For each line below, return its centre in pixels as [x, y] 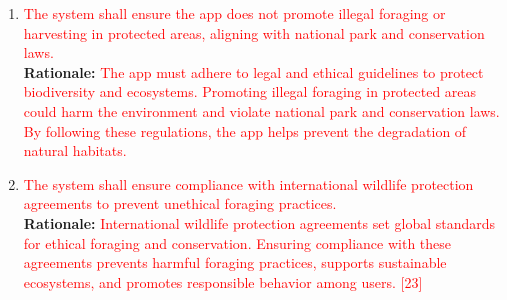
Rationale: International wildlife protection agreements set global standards [259, 222]
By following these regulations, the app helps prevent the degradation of [245, 130]
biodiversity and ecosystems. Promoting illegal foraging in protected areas [250, 91]
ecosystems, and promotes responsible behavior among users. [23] [223, 281]
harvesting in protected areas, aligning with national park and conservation [254, 32]
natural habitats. [75, 150]
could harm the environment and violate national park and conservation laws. [261, 110]
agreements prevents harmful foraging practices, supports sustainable [235, 262]
